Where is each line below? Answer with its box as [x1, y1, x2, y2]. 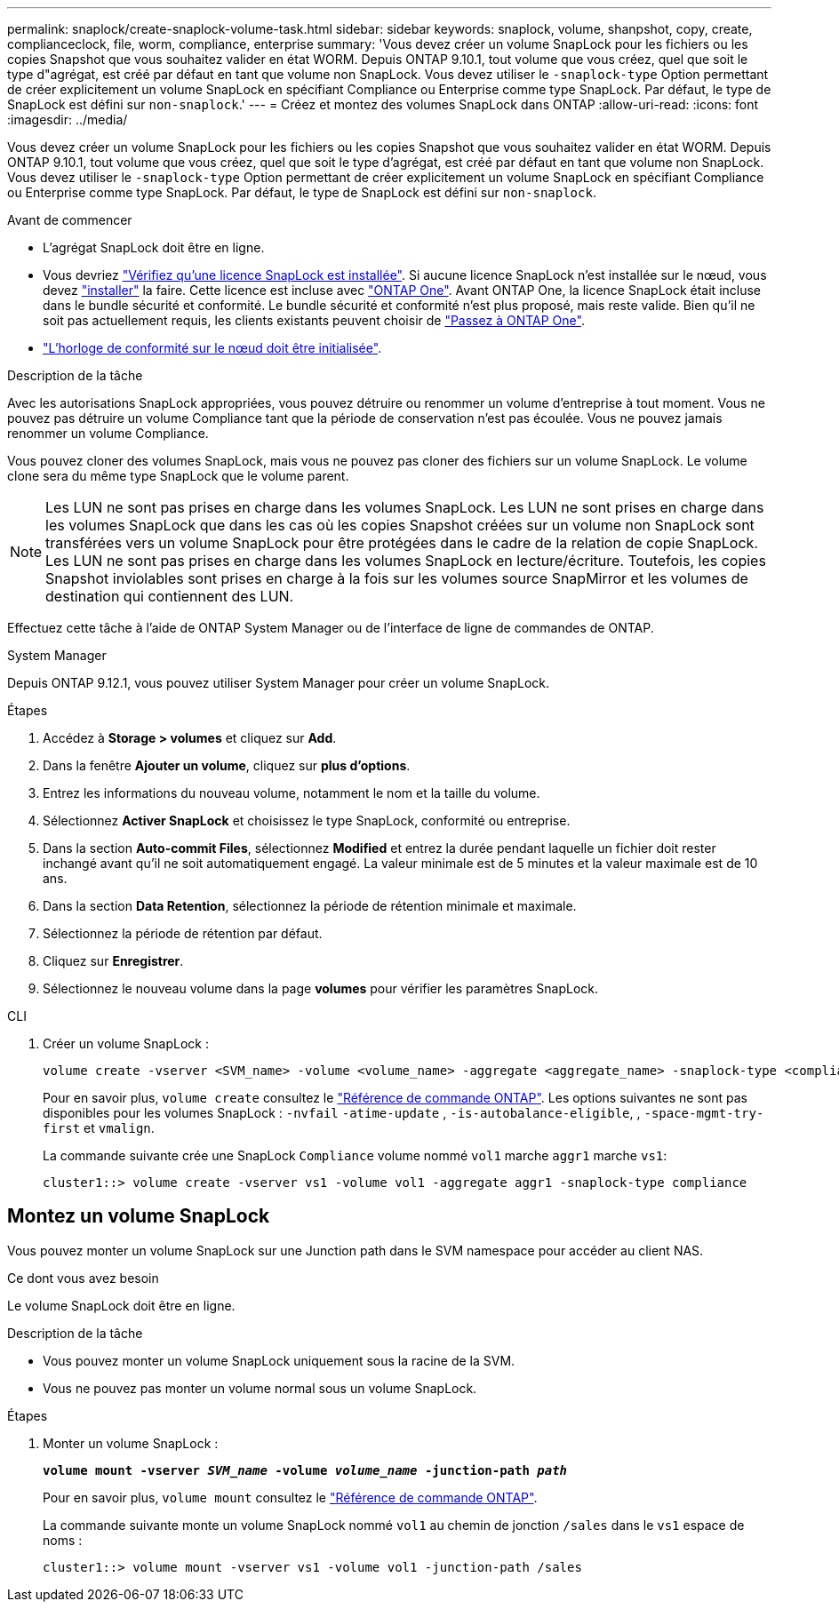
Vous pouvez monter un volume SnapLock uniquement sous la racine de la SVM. [43, 1352, 515, 1368]
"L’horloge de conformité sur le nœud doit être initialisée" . [43, 340, 382, 355]
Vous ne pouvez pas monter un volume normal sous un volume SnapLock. [43, 1380, 477, 1396]
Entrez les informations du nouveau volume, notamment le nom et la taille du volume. [43, 785, 540, 801]
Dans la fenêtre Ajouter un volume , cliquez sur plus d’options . [43, 758, 411, 773]
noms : [43, 1532, 83, 1548]
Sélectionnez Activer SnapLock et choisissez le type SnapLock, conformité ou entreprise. [43, 813, 571, 828]
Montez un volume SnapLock [7, 1205, 270, 1228]
